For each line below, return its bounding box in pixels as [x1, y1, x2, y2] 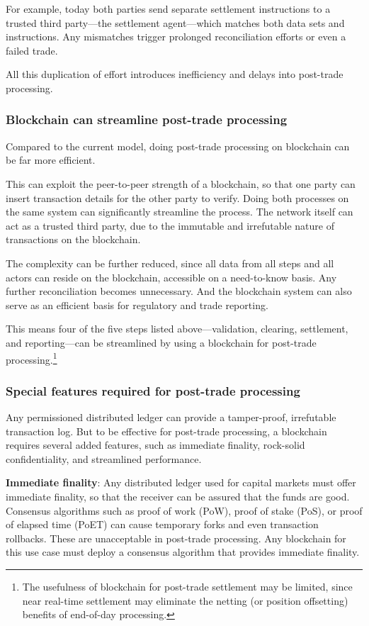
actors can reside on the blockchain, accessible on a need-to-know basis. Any [6, 269, 337, 284]
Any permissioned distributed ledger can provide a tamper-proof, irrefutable [6, 409, 336, 424]
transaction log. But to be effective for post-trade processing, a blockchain [6, 423, 327, 438]
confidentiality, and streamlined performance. [6, 451, 202, 466]
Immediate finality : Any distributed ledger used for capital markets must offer [6, 475, 356, 490]
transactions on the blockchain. [6, 232, 141, 247]
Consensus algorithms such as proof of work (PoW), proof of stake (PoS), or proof [6, 503, 363, 518]
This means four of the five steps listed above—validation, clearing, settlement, [6, 321, 348, 336]
